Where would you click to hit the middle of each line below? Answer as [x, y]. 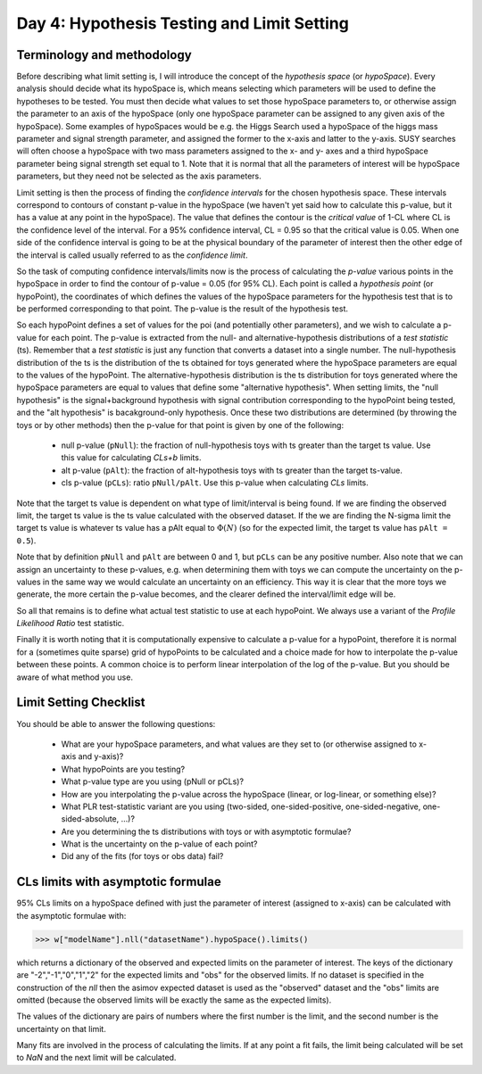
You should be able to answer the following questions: [116, 723]
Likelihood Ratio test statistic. [71, 624]
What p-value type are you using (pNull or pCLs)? [153, 781]
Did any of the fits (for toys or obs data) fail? [142, 856]
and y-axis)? [101, 756]
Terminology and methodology [104, 55]
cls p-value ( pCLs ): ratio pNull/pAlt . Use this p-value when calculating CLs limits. [215, 483]
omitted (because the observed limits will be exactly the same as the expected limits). [174, 1000]
